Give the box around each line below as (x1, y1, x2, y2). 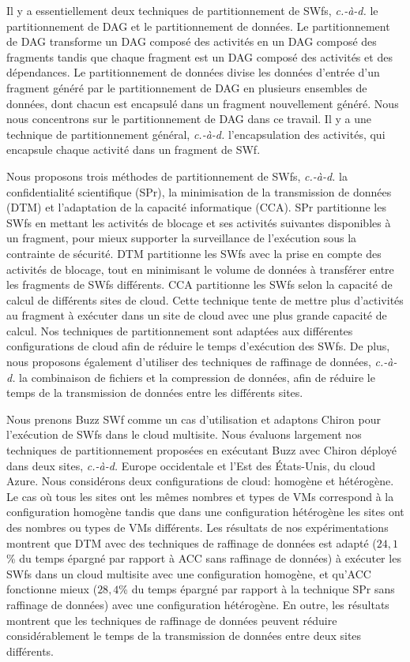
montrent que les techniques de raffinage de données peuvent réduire (6, 612, 337, 628)
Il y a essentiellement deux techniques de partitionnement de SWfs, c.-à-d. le (6, 2, 378, 18)
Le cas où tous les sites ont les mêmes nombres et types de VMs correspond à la (6, 488, 394, 504)
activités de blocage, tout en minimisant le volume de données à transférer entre (6, 260, 394, 277)
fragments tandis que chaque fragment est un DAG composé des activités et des (6, 48, 393, 65)
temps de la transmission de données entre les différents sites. (6, 384, 303, 401)
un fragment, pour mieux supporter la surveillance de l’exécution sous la (6, 230, 357, 246)
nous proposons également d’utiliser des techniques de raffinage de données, (6, 353, 371, 370)
